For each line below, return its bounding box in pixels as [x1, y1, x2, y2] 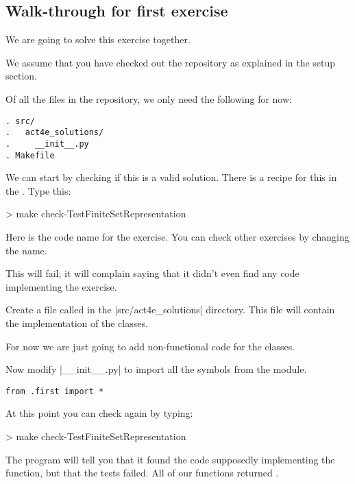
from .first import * [5, 386, 104, 396]
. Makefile [5, 150, 55, 160]
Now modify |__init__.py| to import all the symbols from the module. [5, 362, 307, 376]
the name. [5, 243, 47, 257]
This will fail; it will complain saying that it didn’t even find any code [5, 266, 299, 280]
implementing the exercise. [5, 279, 117, 293]
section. [5, 69, 37, 83]
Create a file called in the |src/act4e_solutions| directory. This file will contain [5, 302, 335, 317]
